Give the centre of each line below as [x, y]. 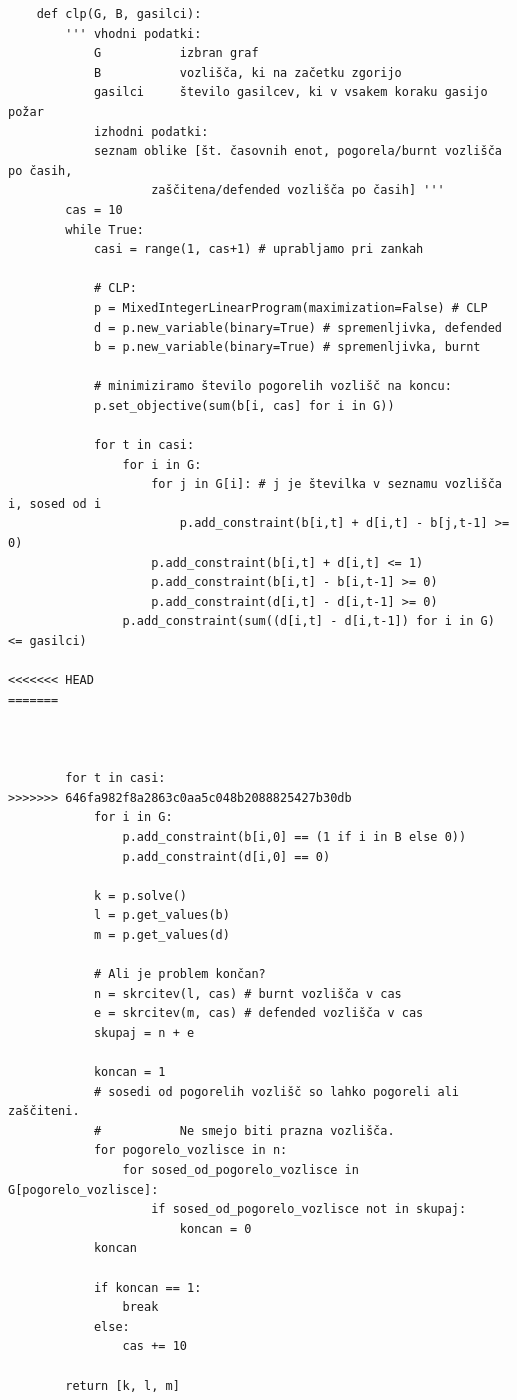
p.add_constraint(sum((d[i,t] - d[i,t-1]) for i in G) [308, 621]
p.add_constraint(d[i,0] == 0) [226, 856]
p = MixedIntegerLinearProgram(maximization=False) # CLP [290, 307]
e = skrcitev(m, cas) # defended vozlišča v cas [258, 1013]
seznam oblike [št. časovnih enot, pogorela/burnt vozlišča [297, 151]
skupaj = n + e [144, 1032]
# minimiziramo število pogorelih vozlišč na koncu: [272, 386]
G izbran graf [176, 53]
